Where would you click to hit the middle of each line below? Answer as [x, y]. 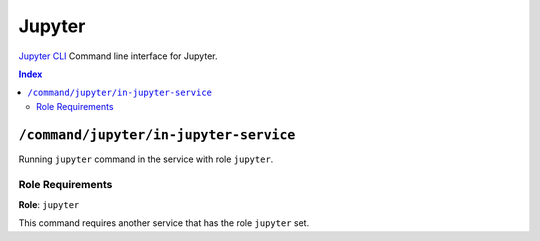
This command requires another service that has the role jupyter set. [164, 223]
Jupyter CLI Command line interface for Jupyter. [118, 56]
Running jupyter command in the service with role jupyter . [146, 159]
